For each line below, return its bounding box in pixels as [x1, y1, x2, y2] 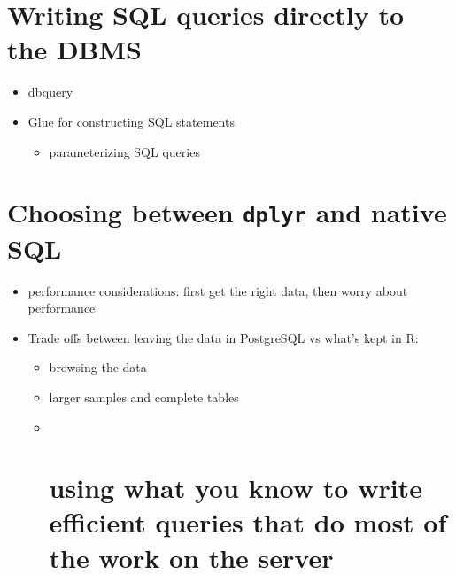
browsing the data [49, 358, 147, 377]
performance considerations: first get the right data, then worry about [27, 281, 408, 299]
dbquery [27, 82, 73, 101]
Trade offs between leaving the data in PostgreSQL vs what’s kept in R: [27, 328, 419, 346]
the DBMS [7, 31, 142, 67]
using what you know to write [49, 470, 422, 506]
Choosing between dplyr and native [7, 194, 447, 230]
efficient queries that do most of [49, 504, 447, 540]
